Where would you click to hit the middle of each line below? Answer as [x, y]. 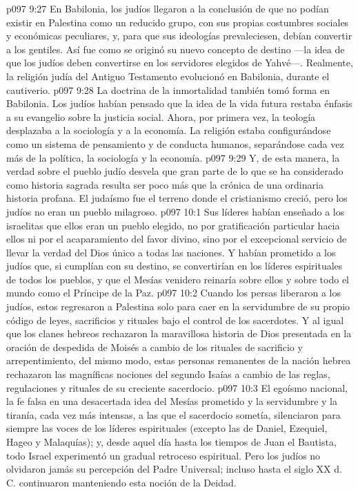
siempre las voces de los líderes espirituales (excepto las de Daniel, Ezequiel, [167, 428]
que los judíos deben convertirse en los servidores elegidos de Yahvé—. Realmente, [180, 63]
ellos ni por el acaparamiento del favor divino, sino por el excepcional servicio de [177, 239]
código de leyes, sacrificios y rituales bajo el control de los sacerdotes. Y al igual [175, 320]
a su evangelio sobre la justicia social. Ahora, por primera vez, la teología [161, 116]
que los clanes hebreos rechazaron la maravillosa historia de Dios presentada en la [179, 333]
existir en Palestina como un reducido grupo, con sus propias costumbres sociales [178, 22]
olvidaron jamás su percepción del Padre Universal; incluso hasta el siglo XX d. [174, 469]
